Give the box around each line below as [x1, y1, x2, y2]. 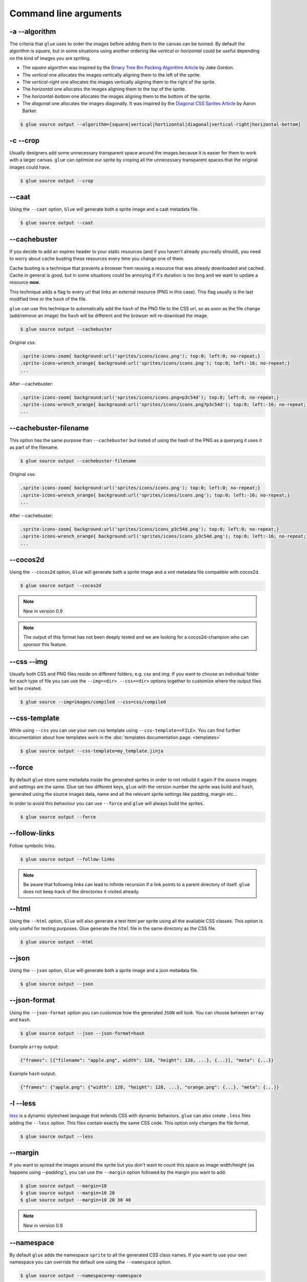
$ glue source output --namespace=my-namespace [20, 1273, 142, 1279]
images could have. [9, 164, 51, 170]
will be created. [9, 685, 42, 691]
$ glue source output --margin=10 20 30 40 [20, 1197, 131, 1203]
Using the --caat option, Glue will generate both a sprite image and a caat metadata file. [9, 206, 199, 212]
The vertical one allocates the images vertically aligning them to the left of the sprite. [22, 72, 201, 78]
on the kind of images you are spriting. [9, 55, 91, 61]
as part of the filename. [9, 444, 59, 451]
